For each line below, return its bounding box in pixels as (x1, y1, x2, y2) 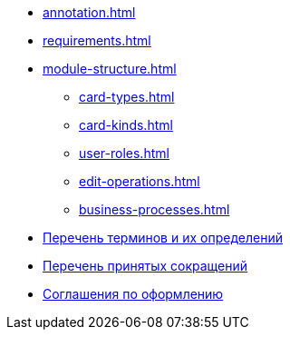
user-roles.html (79, 145, 169, 161)
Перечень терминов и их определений (43, 230, 283, 245)
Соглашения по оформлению (43, 286, 224, 302)
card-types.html (79, 89, 175, 104)
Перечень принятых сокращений (43, 258, 248, 273)
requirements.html (43, 33, 151, 48)
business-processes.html (79, 202, 230, 217)
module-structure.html (43, 61, 177, 76)
